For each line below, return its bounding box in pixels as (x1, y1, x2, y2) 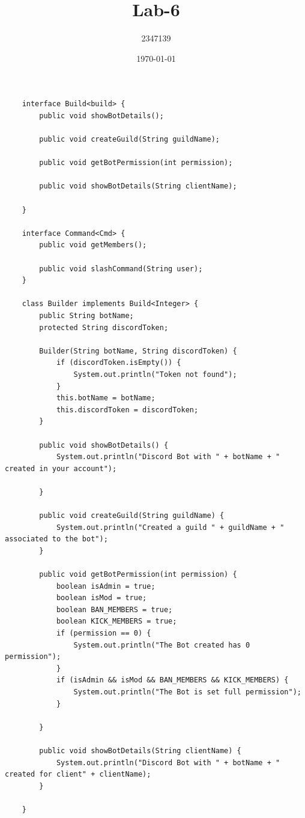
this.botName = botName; (56, 394, 156, 403)
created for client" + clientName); (5, 770, 151, 779)
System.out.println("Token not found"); (73, 370, 237, 379)
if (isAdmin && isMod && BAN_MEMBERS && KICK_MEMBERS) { (56, 676, 289, 685)
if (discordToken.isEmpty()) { (56, 358, 181, 367)
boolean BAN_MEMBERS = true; (56, 605, 173, 614)
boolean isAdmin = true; (56, 582, 156, 591)
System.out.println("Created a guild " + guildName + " (56, 523, 285, 532)
